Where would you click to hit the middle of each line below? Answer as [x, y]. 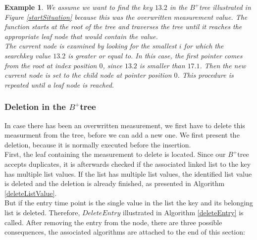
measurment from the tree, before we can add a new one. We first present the [122, 135]
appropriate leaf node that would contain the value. [81, 36]
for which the [204, 46]
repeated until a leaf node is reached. [59, 84]
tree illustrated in [225, 7]
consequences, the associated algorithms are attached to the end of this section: [125, 232]
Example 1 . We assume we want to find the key [78, 7]
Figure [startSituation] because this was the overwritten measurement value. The [126, 17]
